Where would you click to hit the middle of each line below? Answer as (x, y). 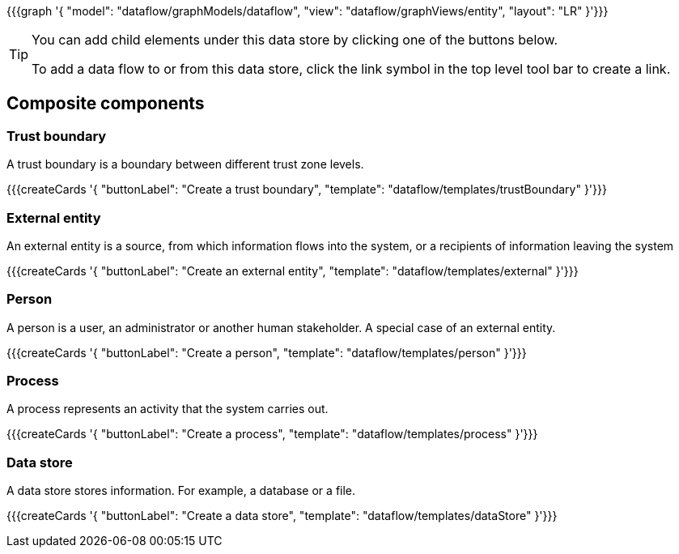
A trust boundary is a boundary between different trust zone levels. (185, 164)
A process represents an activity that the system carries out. (168, 409)
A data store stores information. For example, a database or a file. (181, 491)
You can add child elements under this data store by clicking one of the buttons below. (295, 40)
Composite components (106, 104)
